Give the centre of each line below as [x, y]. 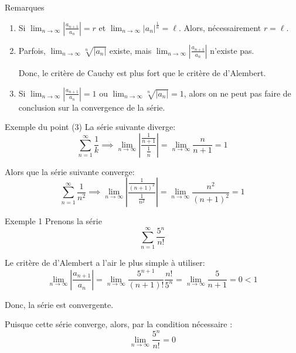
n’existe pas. [232, 50]
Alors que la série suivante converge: [70, 171]
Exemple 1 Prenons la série [53, 221]
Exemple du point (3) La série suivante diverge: [90, 127]
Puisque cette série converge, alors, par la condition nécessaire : [119, 324]
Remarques [25, 7]
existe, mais [130, 50]
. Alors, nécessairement [220, 27]
